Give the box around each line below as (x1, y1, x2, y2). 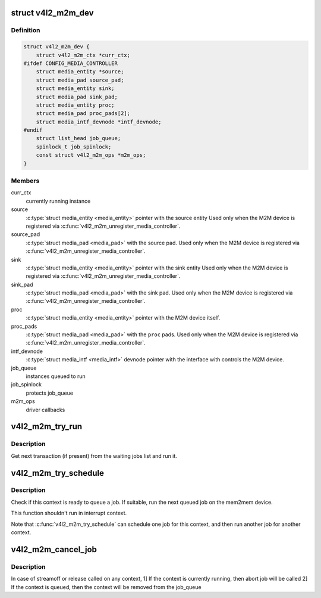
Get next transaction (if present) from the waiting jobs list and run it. (11, 452, 178, 459)
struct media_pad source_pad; (36, 76, 124, 83)
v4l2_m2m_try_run (11, 422, 83, 432)
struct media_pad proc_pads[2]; (36, 110, 131, 117)
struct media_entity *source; (36, 69, 124, 75)
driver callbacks (26, 406, 65, 413)
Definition (11, 26, 40, 35)
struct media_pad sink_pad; (36, 93, 118, 100)
